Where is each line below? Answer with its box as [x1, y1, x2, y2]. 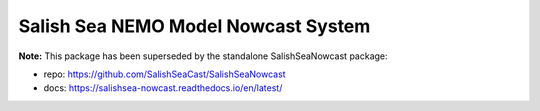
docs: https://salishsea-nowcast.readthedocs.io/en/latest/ [43, 82, 283, 94]
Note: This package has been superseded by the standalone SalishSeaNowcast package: [18, 50, 389, 62]
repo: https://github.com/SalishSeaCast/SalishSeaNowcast [43, 68, 286, 80]
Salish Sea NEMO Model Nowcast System [18, 15, 371, 37]
